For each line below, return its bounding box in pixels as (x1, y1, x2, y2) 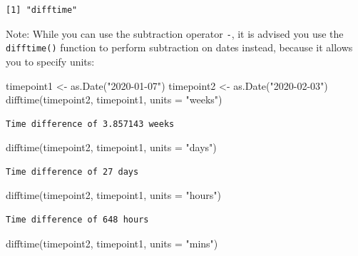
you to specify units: (6, 53, 95, 68)
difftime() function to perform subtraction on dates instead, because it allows (6, 40, 353, 55)
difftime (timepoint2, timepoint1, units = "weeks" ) (6, 92, 223, 107)
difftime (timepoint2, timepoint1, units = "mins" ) (6, 235, 218, 250)
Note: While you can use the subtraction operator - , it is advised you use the (6, 26, 344, 41)
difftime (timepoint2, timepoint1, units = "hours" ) (6, 188, 222, 203)
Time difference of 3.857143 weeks (6, 118, 175, 129)
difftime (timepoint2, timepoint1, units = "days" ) (6, 140, 217, 155)
